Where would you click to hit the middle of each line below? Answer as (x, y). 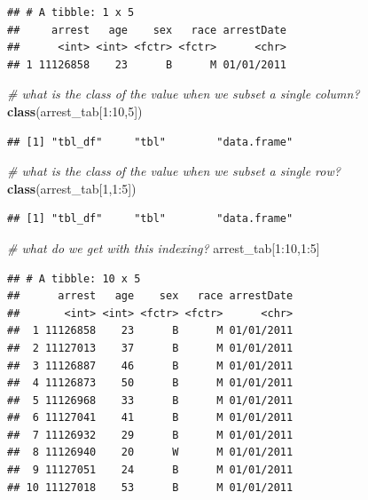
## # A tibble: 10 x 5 (74, 278)
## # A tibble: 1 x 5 (71, 12)
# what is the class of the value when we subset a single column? (184, 94)
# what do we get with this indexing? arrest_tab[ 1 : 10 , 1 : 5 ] (164, 247)
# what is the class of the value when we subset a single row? (174, 171)
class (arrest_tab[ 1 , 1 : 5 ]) (72, 188)
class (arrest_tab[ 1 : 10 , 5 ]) (75, 111)
